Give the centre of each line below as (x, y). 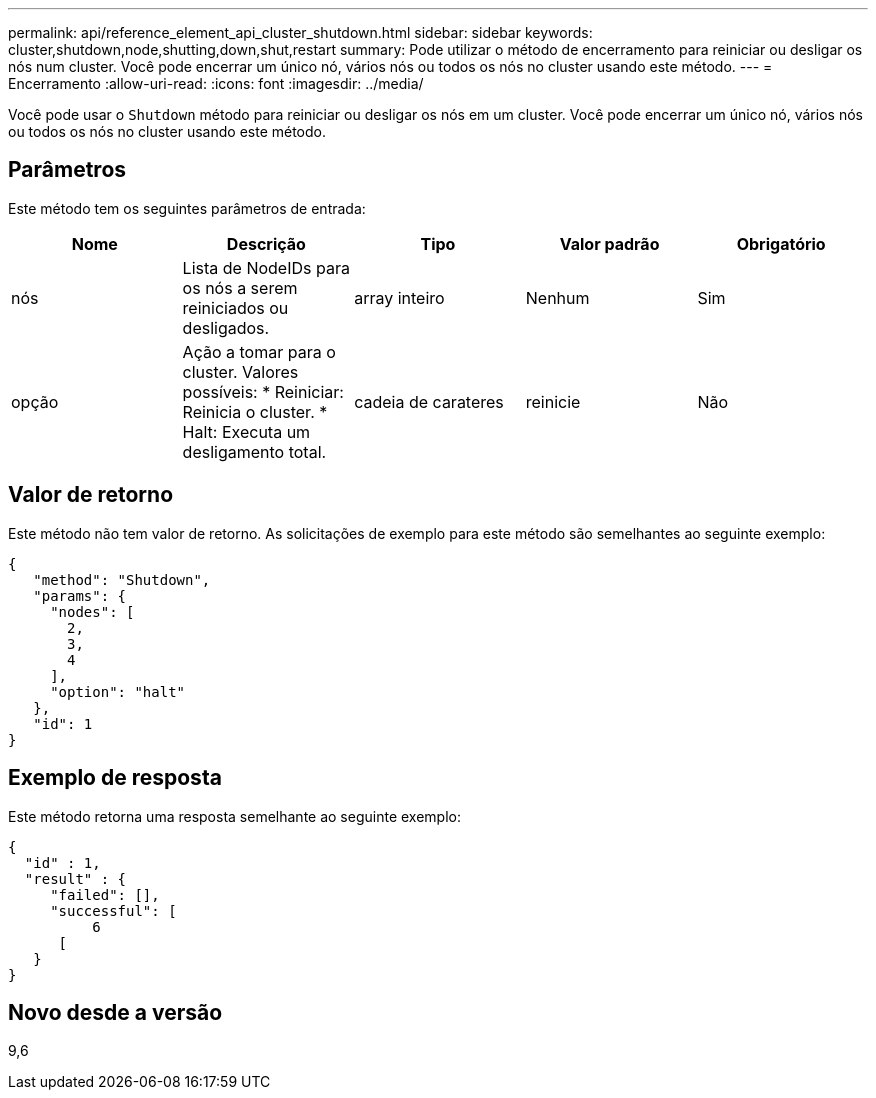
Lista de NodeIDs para (266, 267)
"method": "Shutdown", (122, 579)
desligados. (226, 327)
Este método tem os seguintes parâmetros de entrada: (187, 208)
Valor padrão (609, 243)
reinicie (553, 401)
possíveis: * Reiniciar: (263, 391)
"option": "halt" (118, 691)
